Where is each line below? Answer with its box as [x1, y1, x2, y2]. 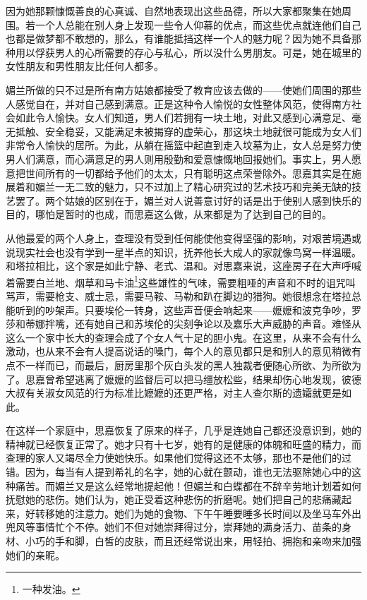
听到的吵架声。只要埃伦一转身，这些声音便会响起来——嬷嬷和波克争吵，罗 [15, 302, 361, 317]
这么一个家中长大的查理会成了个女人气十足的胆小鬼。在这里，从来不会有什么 [6, 330, 361, 344]
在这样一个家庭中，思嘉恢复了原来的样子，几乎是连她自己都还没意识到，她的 [6, 423, 361, 438]
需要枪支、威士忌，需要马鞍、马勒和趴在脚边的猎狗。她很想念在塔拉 [35, 288, 351, 303]
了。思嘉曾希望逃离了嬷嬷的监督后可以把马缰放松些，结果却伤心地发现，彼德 [6, 371, 361, 386]
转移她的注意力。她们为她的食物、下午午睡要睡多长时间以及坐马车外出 [35, 505, 361, 520]
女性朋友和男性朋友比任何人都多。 [6, 59, 164, 73]
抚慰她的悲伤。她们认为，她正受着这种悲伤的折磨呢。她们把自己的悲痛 [6, 492, 332, 507]
